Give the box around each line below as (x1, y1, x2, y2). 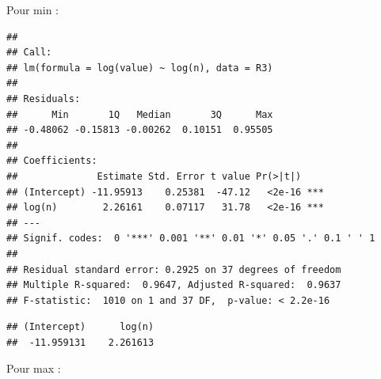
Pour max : (6, 360, 61, 377)
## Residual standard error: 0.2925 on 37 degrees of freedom (6, 263, 341, 275)
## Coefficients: (6, 155, 97, 167)
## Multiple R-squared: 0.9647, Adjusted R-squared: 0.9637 (6, 279, 341, 291)
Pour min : (6, 2, 59, 17)
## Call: (6, 47, 52, 59)
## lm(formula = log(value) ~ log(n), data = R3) (6, 62, 273, 74)
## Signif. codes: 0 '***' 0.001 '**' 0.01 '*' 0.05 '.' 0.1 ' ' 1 (6, 233, 375, 244)
